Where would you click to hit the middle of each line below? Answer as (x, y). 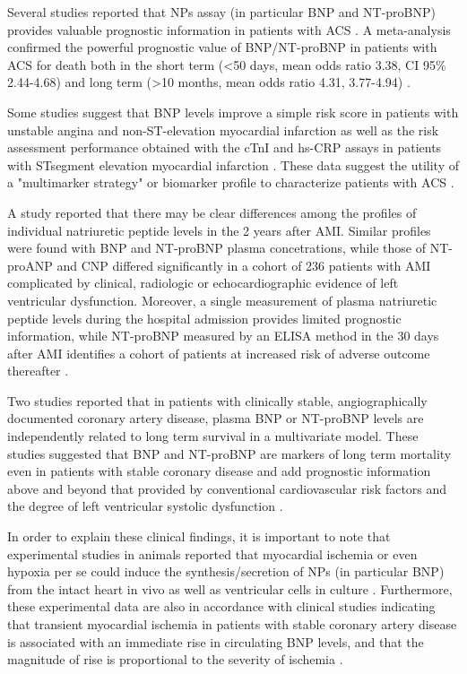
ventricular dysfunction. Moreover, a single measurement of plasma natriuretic (222, 300)
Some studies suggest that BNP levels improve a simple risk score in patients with (233, 112)
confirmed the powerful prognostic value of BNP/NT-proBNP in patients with (222, 47)
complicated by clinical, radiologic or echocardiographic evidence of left (203, 283)
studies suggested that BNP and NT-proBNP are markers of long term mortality (229, 453)
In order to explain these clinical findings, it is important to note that (199, 536)
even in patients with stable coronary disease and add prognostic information (219, 471)
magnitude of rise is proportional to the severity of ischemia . (175, 659)
